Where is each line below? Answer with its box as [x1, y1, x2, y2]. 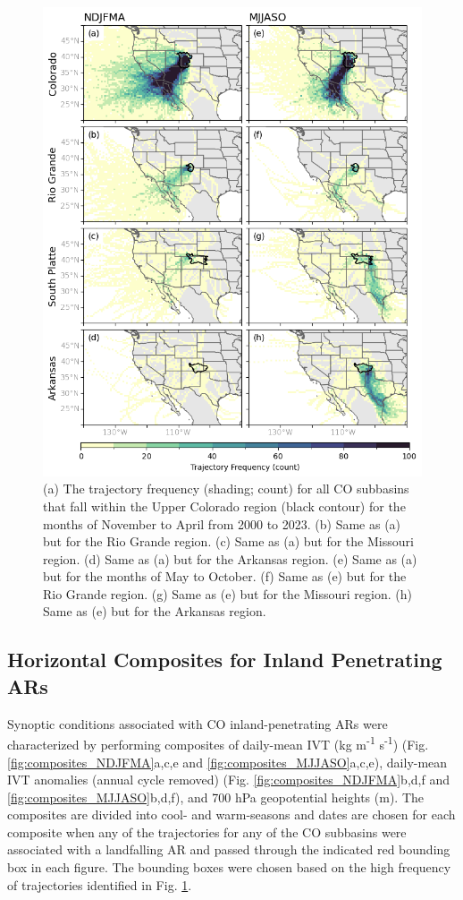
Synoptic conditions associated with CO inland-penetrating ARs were [7, 714, 388, 733]
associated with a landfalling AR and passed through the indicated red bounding [7, 840, 450, 859]
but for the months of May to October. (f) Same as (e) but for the [43, 567, 407, 586]
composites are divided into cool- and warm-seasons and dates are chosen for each [7, 805, 456, 824]
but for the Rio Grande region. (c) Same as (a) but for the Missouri [43, 532, 414, 551]
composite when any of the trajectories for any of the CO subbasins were [7, 822, 407, 841]
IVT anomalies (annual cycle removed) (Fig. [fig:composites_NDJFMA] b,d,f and [7, 770, 450, 789]
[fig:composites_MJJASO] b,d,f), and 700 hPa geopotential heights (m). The [7, 787, 424, 806]
